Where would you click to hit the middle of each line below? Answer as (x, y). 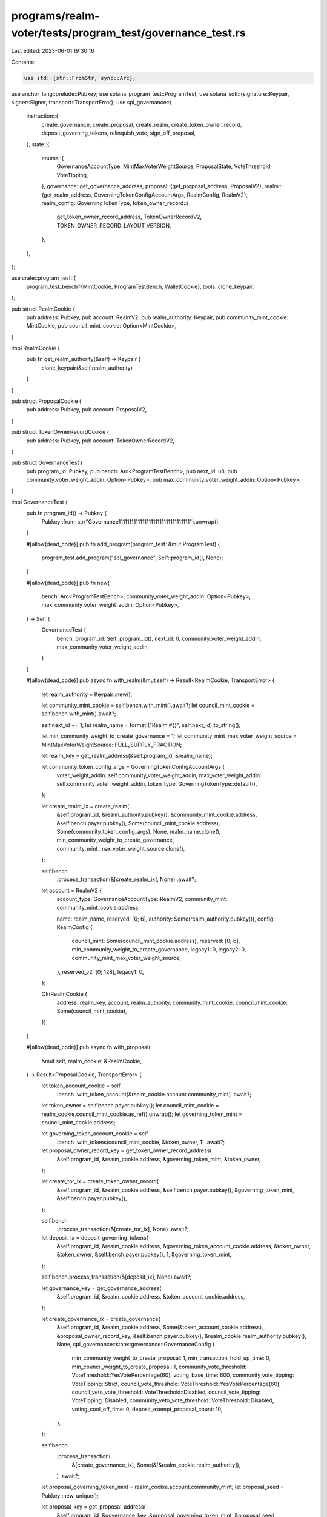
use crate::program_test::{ (44, 278)
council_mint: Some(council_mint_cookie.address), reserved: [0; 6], (156, 941)
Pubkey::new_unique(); (70, 1495)
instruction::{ (42, 116)
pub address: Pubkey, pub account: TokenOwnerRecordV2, (101, 441)
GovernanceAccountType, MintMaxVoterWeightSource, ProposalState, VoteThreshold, (164, 166)
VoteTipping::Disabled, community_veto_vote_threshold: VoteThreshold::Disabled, (173, 1400)
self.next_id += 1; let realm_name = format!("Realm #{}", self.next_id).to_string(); (141, 725)
